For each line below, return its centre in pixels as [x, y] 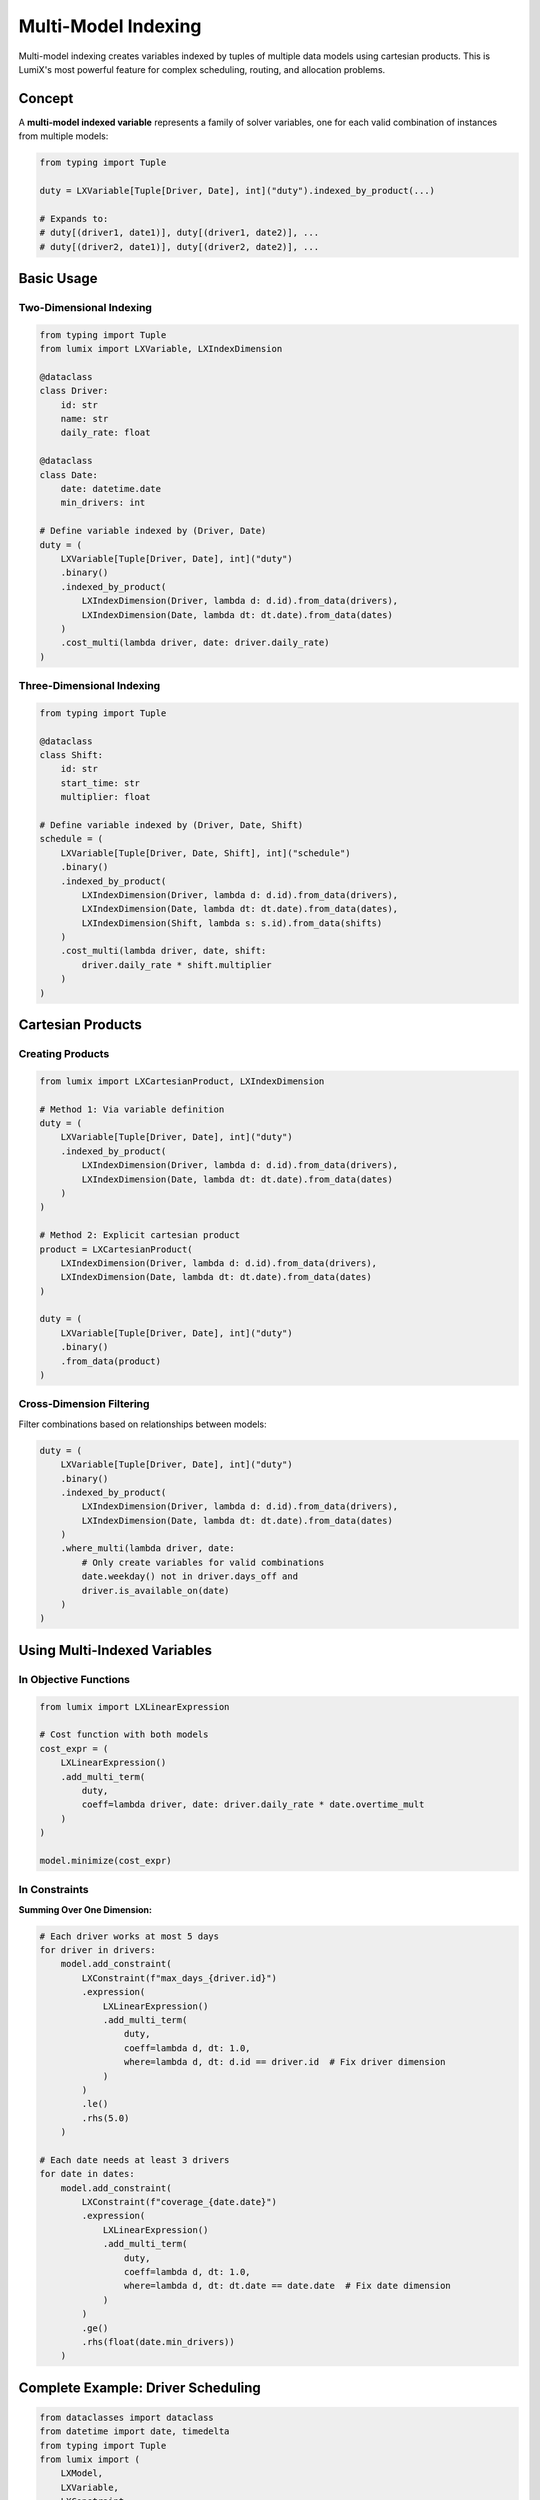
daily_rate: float [105, 433]
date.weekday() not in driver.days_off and [190, 1576]
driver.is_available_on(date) [155, 1590]
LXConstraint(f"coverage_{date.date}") [179, 2202]
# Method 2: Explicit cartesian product [139, 1235]
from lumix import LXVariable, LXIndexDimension [161, 349]
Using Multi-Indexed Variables [115, 1650]
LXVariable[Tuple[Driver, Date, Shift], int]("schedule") [205, 853]
